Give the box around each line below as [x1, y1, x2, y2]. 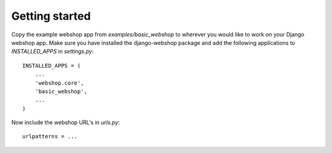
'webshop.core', [34, 79, 84, 86]
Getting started [11, 9, 91, 23]
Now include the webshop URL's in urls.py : [11, 119, 120, 126]
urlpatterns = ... [22, 133, 78, 140]
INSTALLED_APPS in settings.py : [11, 48, 94, 55]
